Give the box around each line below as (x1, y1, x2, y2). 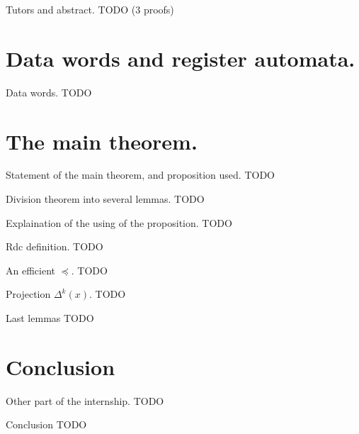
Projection (6, 286, 51, 301)
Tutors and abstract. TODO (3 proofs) (6, 2, 174, 16)
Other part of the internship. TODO (6, 393, 164, 408)
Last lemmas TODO (6, 311, 94, 325)
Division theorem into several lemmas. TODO (6, 191, 205, 206)
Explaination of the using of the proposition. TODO (6, 215, 232, 230)
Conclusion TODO (6, 417, 87, 432)
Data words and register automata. (6, 43, 355, 72)
